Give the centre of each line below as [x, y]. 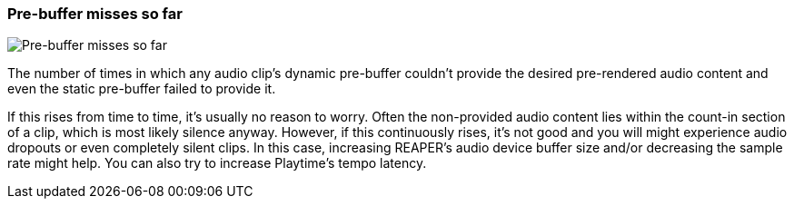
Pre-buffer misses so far [95, 14]
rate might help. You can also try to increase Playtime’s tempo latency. [217, 163]
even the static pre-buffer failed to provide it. [142, 89]
